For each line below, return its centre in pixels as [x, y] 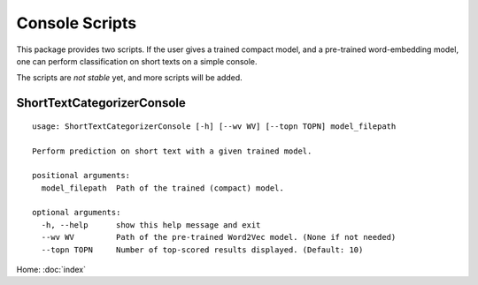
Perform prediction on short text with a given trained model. [172, 151]
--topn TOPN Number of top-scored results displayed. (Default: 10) [202, 250]
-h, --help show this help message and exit [151, 225]
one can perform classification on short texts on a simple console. [137, 61]
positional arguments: [81, 176]
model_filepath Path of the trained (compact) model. [163, 188]
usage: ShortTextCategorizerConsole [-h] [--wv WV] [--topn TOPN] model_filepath [214, 126]
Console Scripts [77, 23]
